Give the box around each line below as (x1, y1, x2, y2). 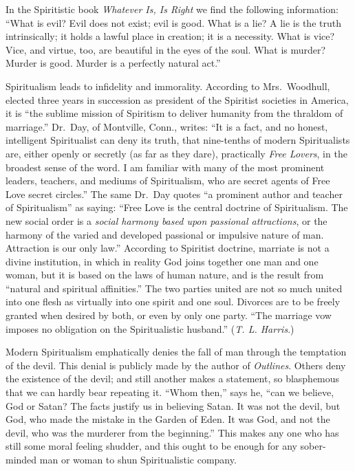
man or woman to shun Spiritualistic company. (39, 452, 237, 466)
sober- (300, 439, 326, 453)
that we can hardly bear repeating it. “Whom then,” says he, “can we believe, (6, 385, 334, 399)
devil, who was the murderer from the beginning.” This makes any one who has (6, 425, 339, 439)
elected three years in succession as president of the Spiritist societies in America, (6, 92, 349, 107)
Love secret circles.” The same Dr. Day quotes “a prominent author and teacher (6, 186, 343, 201)
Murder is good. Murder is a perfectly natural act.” (6, 56, 221, 70)
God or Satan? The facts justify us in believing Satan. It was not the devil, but (6, 398, 341, 413)
